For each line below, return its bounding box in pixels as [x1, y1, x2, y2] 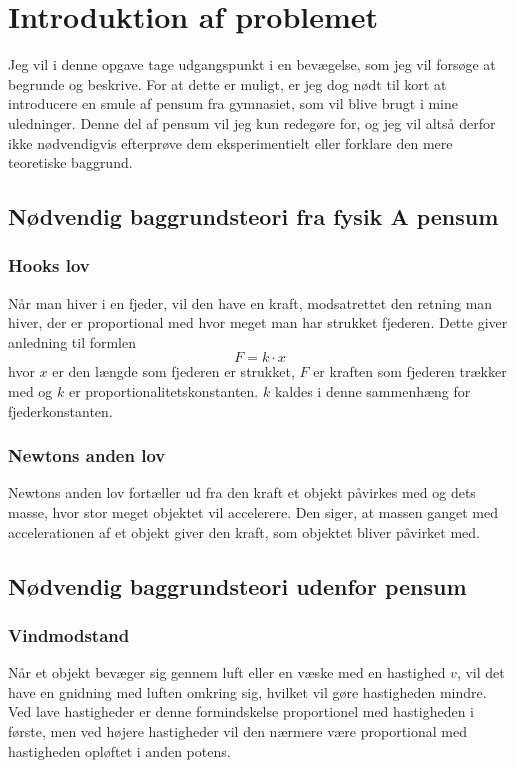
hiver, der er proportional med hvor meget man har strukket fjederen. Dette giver [8, 312, 508, 333]
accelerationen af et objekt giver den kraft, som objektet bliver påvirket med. [8, 521, 480, 542]
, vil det [456, 662, 505, 683]
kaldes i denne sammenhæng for [274, 381, 471, 402]
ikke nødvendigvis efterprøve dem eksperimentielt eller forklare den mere [8, 132, 453, 153]
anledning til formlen [8, 331, 137, 352]
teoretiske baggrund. [8, 152, 133, 173]
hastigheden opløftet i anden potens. [8, 740, 231, 761]
